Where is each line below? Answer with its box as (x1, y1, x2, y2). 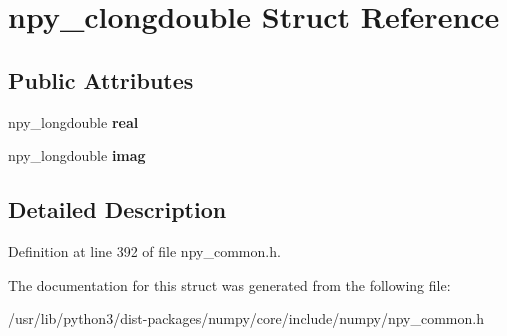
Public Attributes (8, 64, 194, 95)
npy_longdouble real (8, 111, 139, 132)
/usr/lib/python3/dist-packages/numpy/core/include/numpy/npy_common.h (8, 308, 484, 329)
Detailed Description (8, 194, 227, 225)
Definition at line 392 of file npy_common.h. (8, 240, 281, 261)
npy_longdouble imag (8, 145, 146, 166)
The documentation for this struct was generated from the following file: (8, 274, 451, 295)
